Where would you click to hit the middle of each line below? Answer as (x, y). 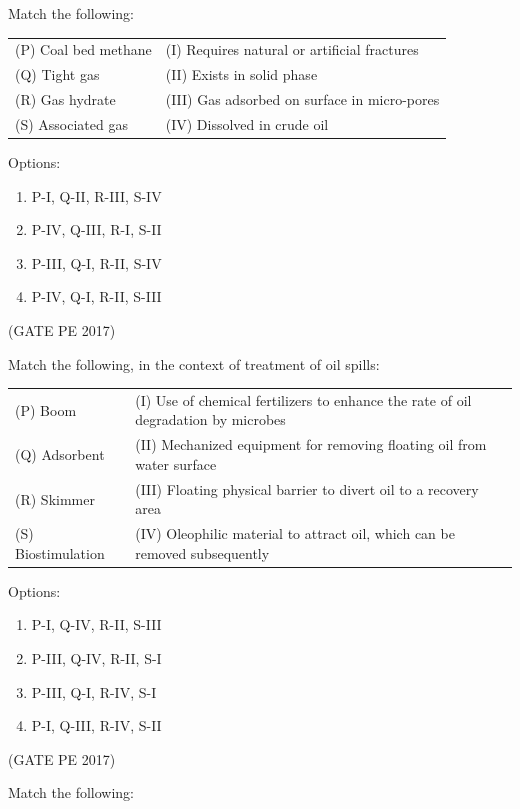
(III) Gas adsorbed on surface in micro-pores (302, 99)
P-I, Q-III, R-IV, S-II (96, 725)
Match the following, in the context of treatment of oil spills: (194, 363)
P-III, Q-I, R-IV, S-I (94, 691)
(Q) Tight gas (57, 74)
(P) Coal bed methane (83, 49)
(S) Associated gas (71, 123)
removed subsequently (202, 552)
